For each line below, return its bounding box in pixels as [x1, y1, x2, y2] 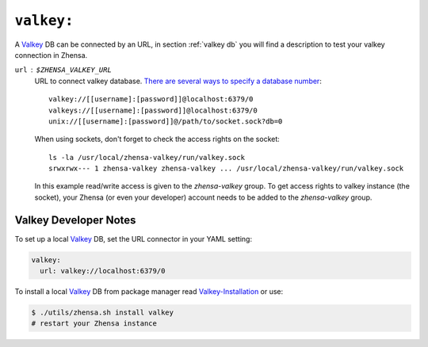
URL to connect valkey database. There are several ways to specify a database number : [34, 76, 323, 86]
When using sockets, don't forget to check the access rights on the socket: [34, 135, 281, 144]
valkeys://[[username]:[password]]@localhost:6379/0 [48, 105, 258, 115]
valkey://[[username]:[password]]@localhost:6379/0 [48, 95, 254, 104]
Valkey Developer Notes [14, 213, 136, 227]
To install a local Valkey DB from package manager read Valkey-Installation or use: [14, 287, 284, 296]
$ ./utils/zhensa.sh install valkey [31, 308, 174, 317]
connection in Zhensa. [14, 50, 88, 59]
